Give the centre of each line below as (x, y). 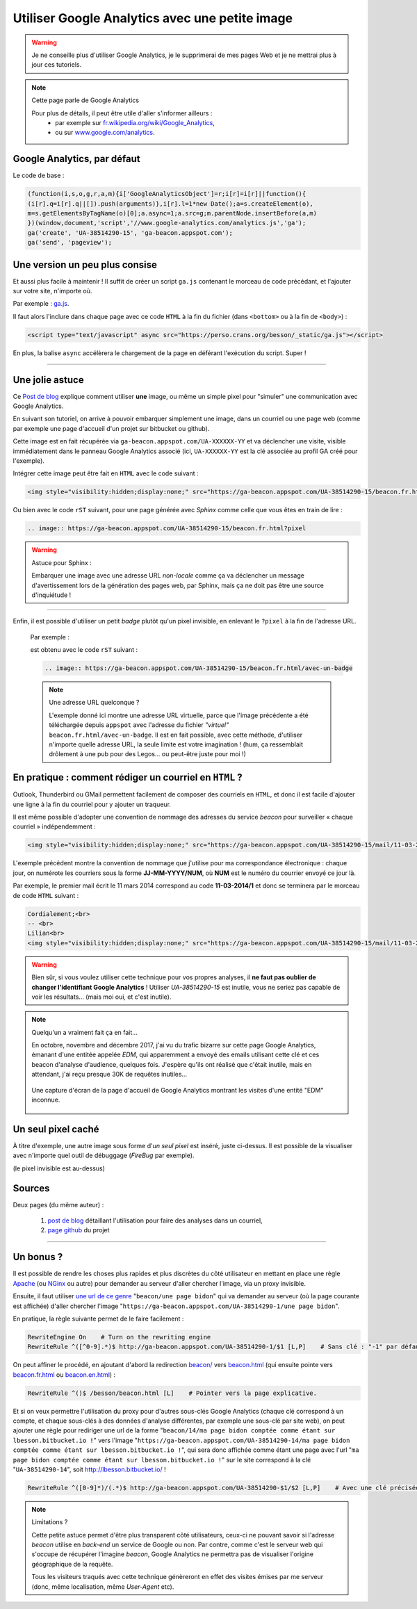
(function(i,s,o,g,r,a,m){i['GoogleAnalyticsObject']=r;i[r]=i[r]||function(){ (167, 194)
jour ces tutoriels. (57, 65)
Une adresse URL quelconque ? (94, 703)
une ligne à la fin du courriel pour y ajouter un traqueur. (92, 804)
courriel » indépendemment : (55, 826)
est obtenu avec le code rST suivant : (84, 650)
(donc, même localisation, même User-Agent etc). (103, 1586)
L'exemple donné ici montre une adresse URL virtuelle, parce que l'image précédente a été (179, 715)
